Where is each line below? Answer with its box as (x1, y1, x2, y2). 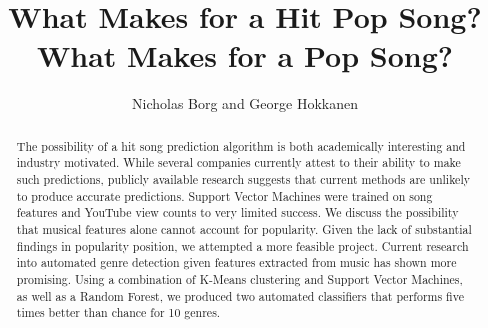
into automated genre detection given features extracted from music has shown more (16, 254, 457, 271)
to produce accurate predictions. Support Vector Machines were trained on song (16, 187, 433, 204)
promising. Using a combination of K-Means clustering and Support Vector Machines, (16, 270, 463, 287)
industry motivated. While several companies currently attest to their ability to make (16, 154, 461, 171)
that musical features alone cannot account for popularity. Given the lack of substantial (16, 220, 472, 237)
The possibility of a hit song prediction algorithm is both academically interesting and (16, 137, 466, 154)
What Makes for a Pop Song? (37, 35, 453, 76)
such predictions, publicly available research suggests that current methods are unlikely (16, 171, 470, 188)
